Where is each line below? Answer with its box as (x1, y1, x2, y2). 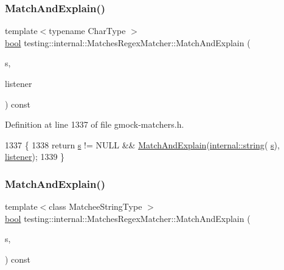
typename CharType (49, 24, 126, 37)
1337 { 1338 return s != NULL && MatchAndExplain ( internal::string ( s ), (5, 138, 280, 151)
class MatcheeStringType (49, 200, 142, 213)
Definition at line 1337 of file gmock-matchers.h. (5, 118, 184, 131)
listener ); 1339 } (5, 150, 65, 163)
